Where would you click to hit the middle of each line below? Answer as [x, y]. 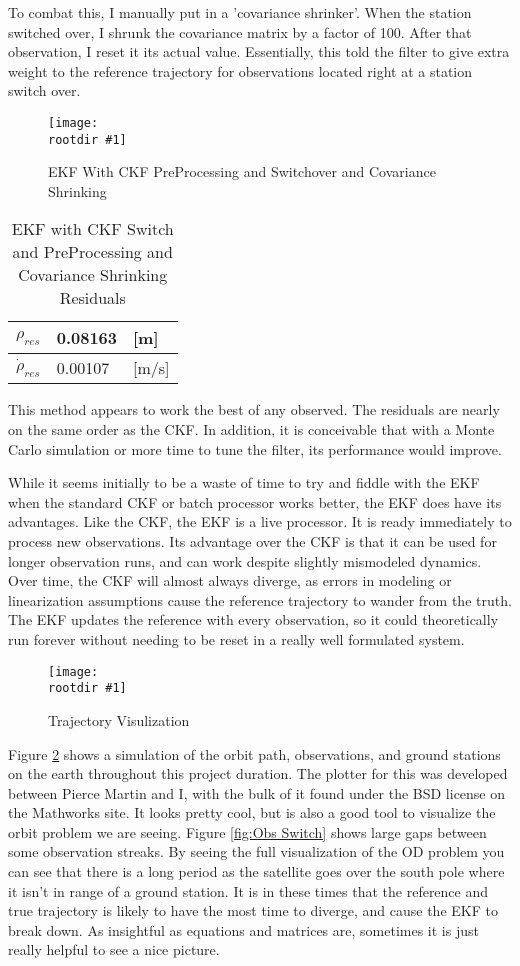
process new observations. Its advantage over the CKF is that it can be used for [252, 541]
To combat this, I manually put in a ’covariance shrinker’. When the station [240, 12]
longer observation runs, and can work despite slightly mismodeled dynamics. [245, 560]
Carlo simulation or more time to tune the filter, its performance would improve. [255, 448]
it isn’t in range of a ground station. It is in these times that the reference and [248, 890]
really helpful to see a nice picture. [114, 949]
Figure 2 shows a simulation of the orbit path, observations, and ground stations [254, 753]
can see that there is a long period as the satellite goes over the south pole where [256, 871]
